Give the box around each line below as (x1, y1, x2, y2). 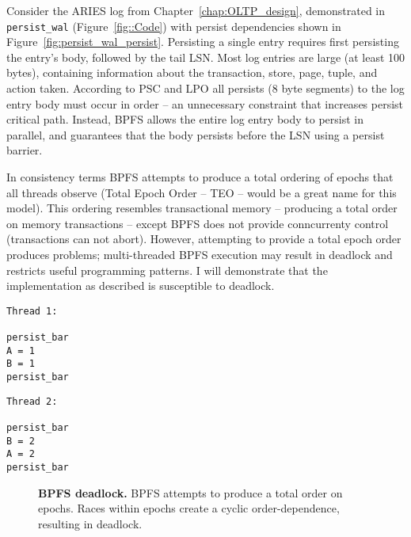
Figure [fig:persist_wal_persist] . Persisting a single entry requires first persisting (6, 33, 399, 50)
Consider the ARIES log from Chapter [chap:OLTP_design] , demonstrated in (6, 2, 385, 18)
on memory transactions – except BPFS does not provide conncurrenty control (6, 215, 389, 231)
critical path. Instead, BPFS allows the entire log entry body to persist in (6, 111, 364, 128)
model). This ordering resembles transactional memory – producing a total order (6, 200, 398, 216)
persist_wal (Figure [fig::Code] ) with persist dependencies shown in (6, 17, 341, 34)
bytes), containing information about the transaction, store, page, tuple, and (6, 64, 378, 81)
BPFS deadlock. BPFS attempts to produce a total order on (38, 484, 343, 501)
